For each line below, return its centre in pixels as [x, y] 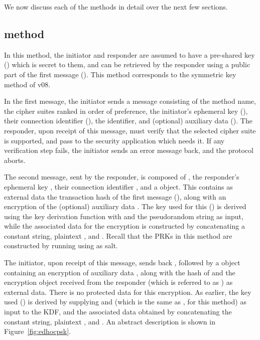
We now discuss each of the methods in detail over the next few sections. [116, 7]
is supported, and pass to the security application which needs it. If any [114, 140]
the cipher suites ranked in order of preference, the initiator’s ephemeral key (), [126, 111]
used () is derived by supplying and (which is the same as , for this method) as [125, 302]
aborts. [15, 160]
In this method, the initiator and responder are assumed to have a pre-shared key [129, 54]
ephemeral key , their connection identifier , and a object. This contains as [118, 186]
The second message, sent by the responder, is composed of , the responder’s [122, 177]
